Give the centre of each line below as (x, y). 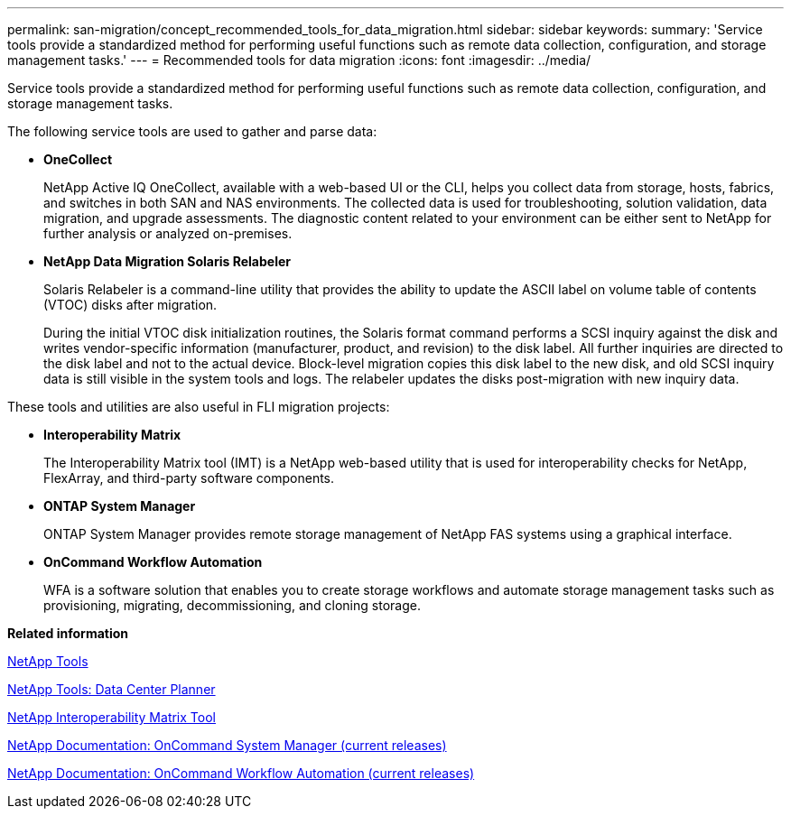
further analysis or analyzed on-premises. (168, 233)
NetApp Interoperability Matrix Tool (112, 717)
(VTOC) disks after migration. (130, 305)
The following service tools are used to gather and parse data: (192, 131)
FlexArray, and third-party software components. (189, 478)
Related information (68, 633)
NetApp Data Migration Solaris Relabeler (167, 261)
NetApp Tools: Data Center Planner (112, 689)
